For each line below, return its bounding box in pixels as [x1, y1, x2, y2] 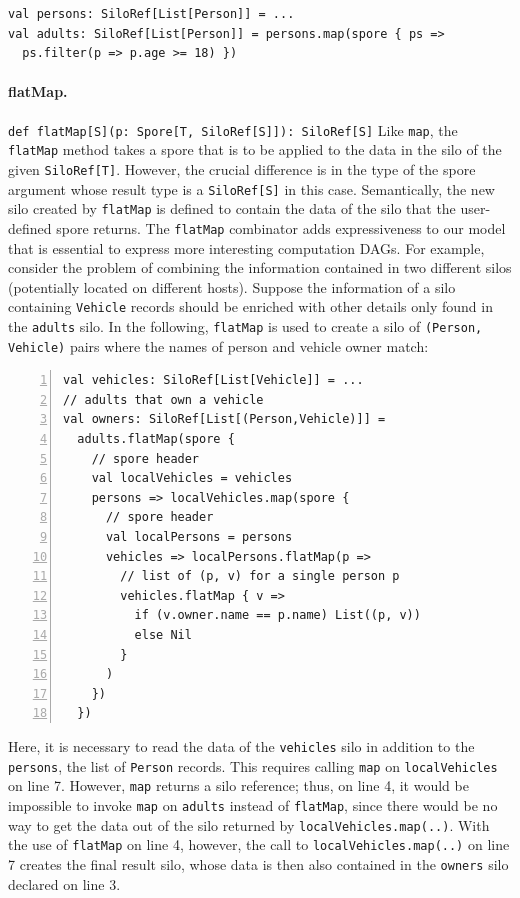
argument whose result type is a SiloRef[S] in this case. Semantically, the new [8, 178, 495, 199]
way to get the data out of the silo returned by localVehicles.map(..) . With [8, 814, 490, 835]
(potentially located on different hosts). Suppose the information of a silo [8, 276, 456, 297]
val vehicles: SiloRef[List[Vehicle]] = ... [63, 373, 364, 388]
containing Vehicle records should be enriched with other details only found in [8, 296, 493, 317]
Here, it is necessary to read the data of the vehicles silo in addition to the [8, 735, 475, 756]
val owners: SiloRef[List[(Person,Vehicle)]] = [63, 412, 386, 427]
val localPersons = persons [105, 530, 293, 545]
